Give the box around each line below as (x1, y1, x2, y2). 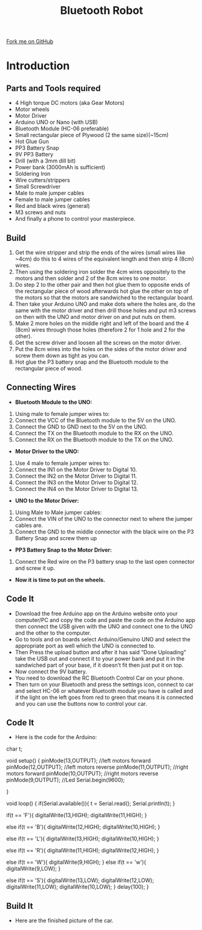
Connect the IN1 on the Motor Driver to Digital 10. (15, 466, 137, 473)
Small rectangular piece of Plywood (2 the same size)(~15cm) (15, 132, 169, 139)
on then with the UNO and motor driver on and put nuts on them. (15, 313, 177, 320)
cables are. (15, 521, 44, 529)
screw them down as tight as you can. (15, 352, 110, 359)
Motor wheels (15, 105, 50, 113)
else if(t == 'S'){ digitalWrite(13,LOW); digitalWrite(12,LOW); (6, 877, 154, 884)
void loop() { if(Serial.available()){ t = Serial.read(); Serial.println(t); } (6, 800, 175, 807)
